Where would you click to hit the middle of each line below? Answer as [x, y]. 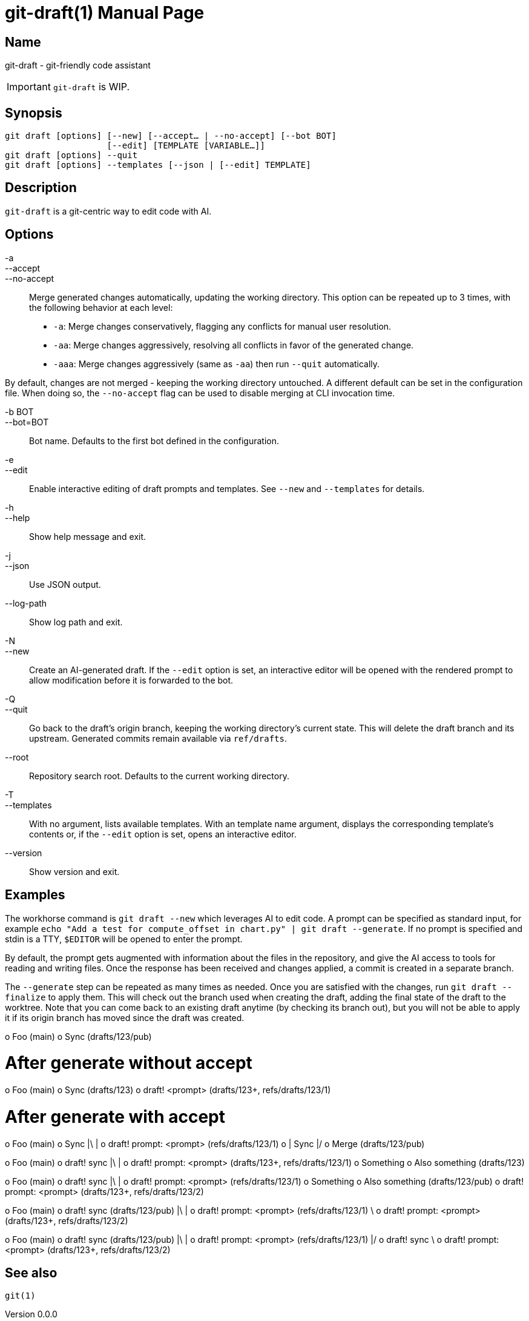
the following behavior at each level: [101, 307]
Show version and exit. [74, 871]
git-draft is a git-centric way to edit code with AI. [108, 211]
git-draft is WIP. [91, 87]
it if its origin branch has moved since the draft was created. [125, 1017]
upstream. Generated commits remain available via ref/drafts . [158, 738]
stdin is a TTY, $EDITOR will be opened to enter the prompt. [124, 939]
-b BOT [19, 411]
